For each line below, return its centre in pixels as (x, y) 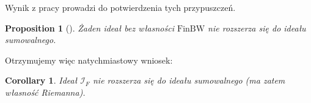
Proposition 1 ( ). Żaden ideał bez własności (90, 28)
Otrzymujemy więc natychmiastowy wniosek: (89, 60)
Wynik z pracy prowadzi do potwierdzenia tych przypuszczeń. (120, 7)
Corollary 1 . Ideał (41, 80)
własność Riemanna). (45, 92)
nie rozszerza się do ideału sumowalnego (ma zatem (189, 80)
